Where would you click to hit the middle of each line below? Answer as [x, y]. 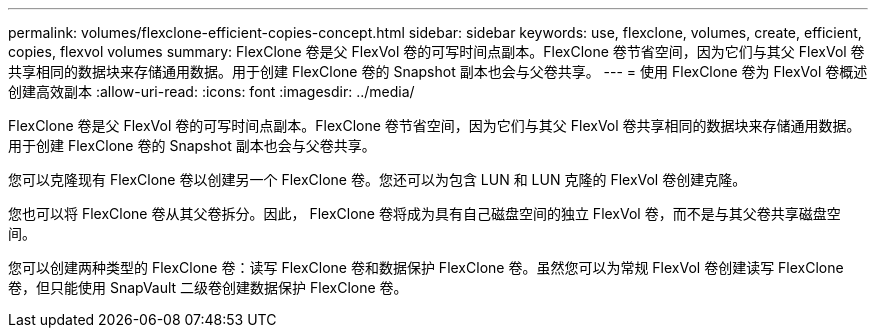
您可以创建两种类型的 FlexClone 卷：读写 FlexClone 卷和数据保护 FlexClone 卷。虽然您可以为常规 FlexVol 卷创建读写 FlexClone [426, 267]
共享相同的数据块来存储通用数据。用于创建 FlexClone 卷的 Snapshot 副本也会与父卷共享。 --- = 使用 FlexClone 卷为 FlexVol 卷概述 [438, 71]
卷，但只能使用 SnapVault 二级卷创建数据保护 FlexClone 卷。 [208, 287]
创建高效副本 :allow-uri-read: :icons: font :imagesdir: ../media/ [211, 91]
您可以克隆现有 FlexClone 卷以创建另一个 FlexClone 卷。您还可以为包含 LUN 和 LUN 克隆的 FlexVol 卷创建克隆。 [377, 179]
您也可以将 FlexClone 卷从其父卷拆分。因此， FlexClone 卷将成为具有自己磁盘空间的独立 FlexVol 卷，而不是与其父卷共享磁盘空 [424, 213]
